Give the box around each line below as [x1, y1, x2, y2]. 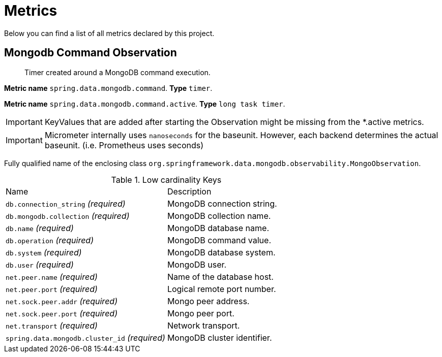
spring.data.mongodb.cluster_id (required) [6, 332, 165, 343]
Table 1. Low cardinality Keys [111, 174, 222, 185]
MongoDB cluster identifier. [167, 332, 272, 343]
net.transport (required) [6, 320, 98, 331]
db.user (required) [6, 259, 74, 270]
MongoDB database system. [167, 247, 276, 257]
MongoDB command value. [167, 235, 271, 245]
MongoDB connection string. [167, 198, 277, 209]
